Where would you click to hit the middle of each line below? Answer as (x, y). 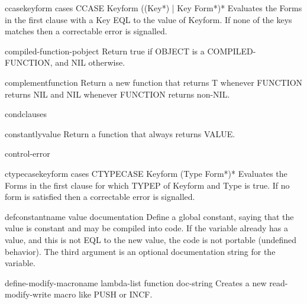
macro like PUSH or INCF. (103, 294)
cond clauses (26, 114)
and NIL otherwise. (90, 62)
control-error (28, 153)
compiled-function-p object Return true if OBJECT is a (105, 51)
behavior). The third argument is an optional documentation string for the (140, 251)
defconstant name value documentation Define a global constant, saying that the (149, 216)
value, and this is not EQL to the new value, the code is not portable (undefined (151, 239)
